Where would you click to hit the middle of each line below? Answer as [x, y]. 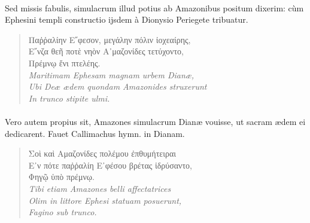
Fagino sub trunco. [63, 212]
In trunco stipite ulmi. [69, 98]
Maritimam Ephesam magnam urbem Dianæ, [111, 74]
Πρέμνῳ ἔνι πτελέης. [64, 62]
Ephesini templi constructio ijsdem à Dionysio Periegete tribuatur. [127, 19]
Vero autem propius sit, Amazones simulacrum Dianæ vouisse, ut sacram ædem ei [155, 121]
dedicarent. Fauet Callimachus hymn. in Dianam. [95, 133]
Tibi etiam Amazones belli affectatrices [100, 188]
